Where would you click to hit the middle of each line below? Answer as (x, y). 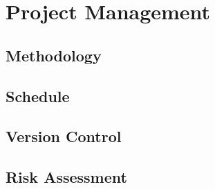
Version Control (64, 136)
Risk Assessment (66, 177)
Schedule (38, 96)
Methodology (54, 55)
